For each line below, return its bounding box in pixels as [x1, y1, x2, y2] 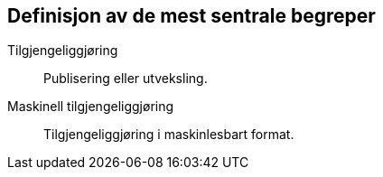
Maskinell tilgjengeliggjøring [7, 98, 174, 115]
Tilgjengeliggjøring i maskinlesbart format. [43, 126, 294, 143]
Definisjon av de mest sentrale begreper [7, 5, 376, 27]
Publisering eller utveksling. [43, 70, 208, 87]
